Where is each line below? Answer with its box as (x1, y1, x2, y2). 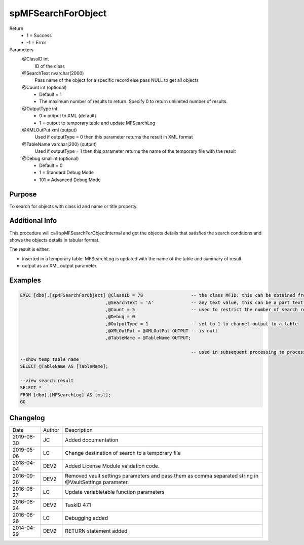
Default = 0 (39, 162, 63, 168)
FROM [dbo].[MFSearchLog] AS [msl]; (20, 392, 111, 398)
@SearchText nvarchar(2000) (22, 70, 84, 76)
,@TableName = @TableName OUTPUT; (105, 335, 192, 341)
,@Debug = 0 (105, 314, 135, 320)
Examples (9, 276, 42, 284)
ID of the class (34, 63, 65, 69)
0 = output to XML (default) (39, 113, 96, 119)
